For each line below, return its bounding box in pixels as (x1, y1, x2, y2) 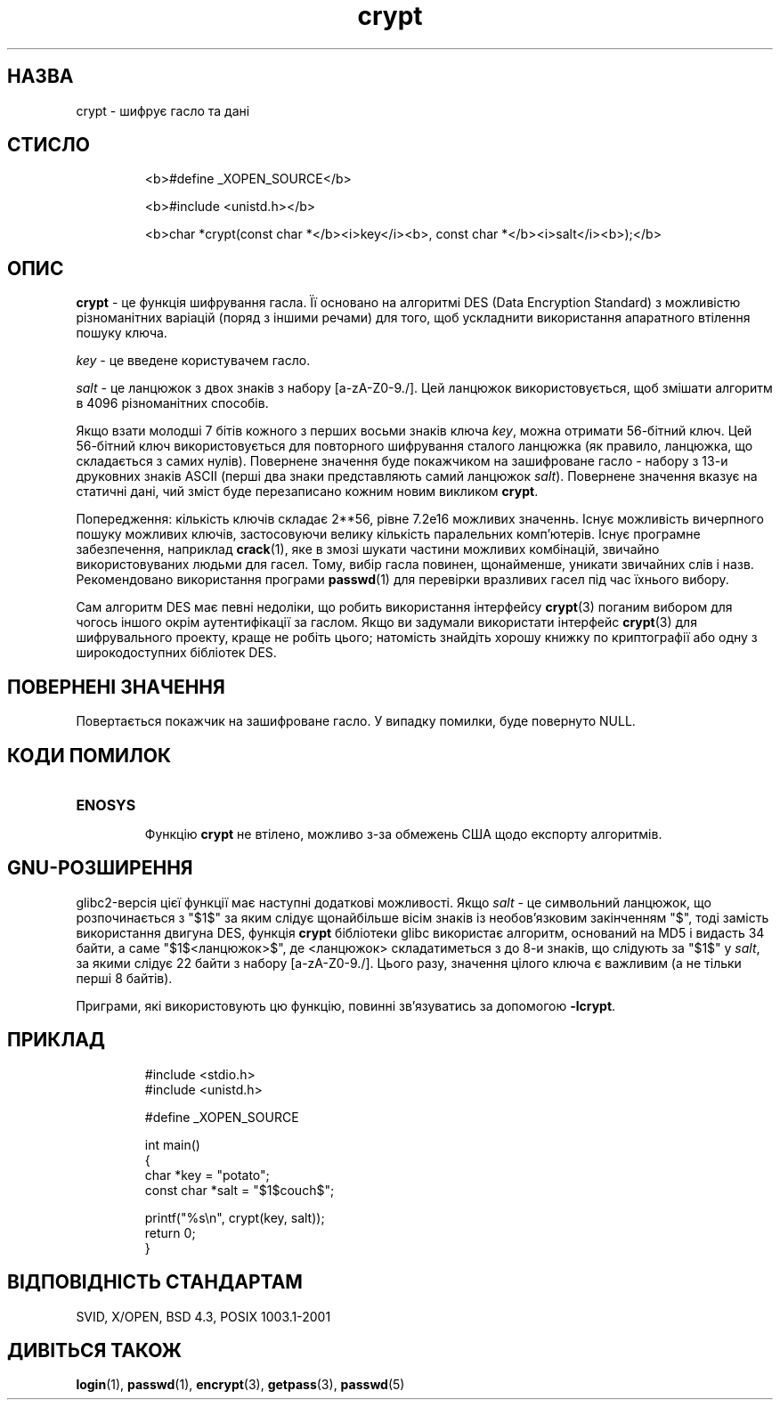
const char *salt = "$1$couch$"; (144, 1182, 335, 1198)
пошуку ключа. (76, 325, 167, 341)
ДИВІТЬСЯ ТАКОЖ (7, 1338, 182, 1362)
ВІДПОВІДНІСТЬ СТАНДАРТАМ (7, 1271, 303, 1294)
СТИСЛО (7, 134, 91, 157)
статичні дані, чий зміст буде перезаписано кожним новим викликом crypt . (76, 484, 539, 500)
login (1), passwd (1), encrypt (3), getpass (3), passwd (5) (76, 1377, 405, 1393)
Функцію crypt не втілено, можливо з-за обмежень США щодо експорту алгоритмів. (144, 825, 662, 842)
